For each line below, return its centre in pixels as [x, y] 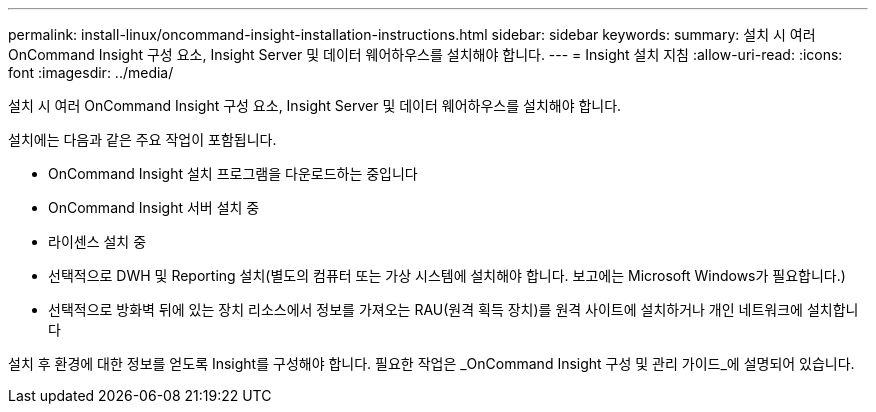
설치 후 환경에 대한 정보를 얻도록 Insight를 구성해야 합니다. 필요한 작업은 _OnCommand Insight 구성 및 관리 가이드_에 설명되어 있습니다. [431, 363]
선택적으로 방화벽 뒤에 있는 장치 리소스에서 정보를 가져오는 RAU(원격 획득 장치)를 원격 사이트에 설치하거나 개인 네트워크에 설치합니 [453, 309]
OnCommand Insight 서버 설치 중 [154, 207]
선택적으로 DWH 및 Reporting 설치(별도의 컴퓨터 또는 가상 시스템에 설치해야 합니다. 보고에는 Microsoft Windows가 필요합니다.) [447, 275]
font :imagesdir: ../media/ [91, 72]
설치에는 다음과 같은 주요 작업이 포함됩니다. [142, 139]
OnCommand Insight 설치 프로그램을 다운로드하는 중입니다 [233, 173]
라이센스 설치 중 [97, 241]
